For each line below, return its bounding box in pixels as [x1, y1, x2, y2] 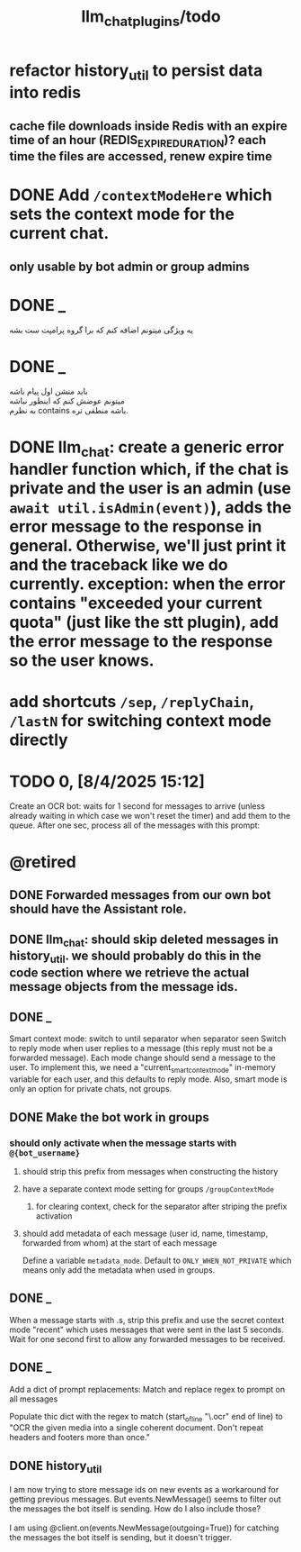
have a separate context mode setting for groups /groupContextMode [22, 1183, 274, 1194]
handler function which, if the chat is [9, 459, 289, 479]
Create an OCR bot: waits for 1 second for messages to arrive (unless [9, 801, 265, 812]
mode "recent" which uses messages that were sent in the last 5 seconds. [9, 1324, 285, 1335]
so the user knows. [9, 650, 155, 671]
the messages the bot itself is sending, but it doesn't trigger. [9, 1532, 232, 1543]
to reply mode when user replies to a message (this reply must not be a [9, 1043, 273, 1054]
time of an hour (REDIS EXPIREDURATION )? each [9, 132, 267, 150]
